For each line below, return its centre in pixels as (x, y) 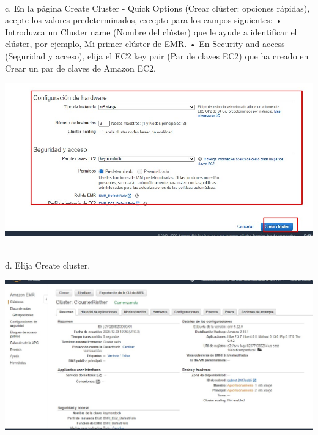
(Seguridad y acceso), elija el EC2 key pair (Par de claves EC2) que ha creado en (157, 55)
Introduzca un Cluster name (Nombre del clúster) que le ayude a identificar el (151, 32)
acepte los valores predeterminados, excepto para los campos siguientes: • (144, 20)
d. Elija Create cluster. (48, 265)
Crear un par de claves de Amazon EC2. (80, 68)
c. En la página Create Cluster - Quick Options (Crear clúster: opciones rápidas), (157, 8)
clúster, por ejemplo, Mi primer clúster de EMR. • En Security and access (145, 44)
